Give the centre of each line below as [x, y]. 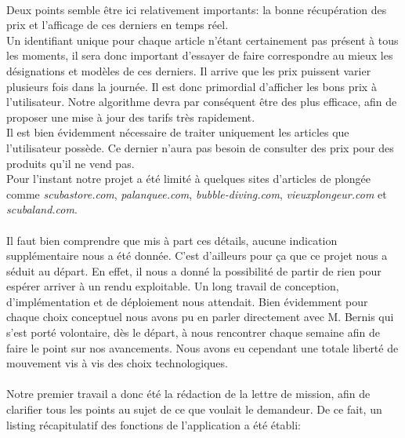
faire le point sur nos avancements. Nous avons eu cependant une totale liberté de [202, 347]
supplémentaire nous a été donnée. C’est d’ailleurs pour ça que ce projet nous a [197, 255]
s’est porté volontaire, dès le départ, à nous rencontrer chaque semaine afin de [193, 332]
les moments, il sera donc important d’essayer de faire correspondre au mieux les [200, 55]
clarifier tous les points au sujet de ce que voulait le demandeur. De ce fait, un [194, 409]
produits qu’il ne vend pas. [71, 163]
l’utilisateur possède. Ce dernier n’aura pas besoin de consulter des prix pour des [200, 147]
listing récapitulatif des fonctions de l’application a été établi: [154, 424]
